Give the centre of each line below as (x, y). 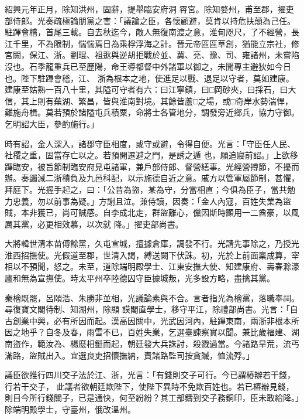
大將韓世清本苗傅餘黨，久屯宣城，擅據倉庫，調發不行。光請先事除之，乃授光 (152, 243)
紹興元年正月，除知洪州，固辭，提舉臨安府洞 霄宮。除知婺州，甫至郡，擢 (145, 9)
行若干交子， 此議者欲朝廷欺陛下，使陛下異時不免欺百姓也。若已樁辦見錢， (149, 386)
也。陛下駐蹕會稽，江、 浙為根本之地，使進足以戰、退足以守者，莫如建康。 (149, 78)
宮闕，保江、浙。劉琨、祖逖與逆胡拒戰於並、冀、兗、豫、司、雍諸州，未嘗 (148, 55)
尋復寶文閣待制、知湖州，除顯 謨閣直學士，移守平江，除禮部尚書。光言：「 (147, 309)
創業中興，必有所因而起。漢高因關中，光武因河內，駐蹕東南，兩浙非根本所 (156, 320)
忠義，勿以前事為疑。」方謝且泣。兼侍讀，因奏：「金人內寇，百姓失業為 (148, 201)
